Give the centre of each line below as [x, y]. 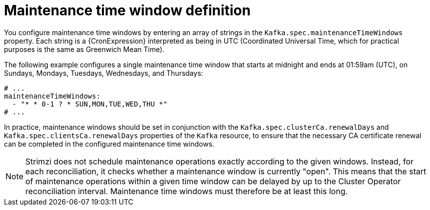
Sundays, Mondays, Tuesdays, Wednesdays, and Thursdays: [104, 73]
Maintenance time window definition [128, 10]
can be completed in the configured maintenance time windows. [109, 144]
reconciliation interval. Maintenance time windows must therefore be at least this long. [187, 191]
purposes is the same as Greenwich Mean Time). [84, 49]
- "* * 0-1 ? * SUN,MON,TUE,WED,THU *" [90, 104]
